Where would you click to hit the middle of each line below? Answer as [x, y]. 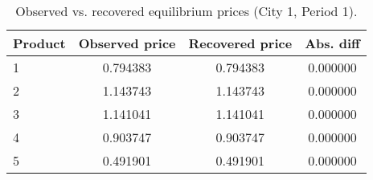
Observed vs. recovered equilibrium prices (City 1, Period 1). [186, 11]
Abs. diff [332, 43]
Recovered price [240, 43]
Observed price [127, 43]
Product [39, 43]
